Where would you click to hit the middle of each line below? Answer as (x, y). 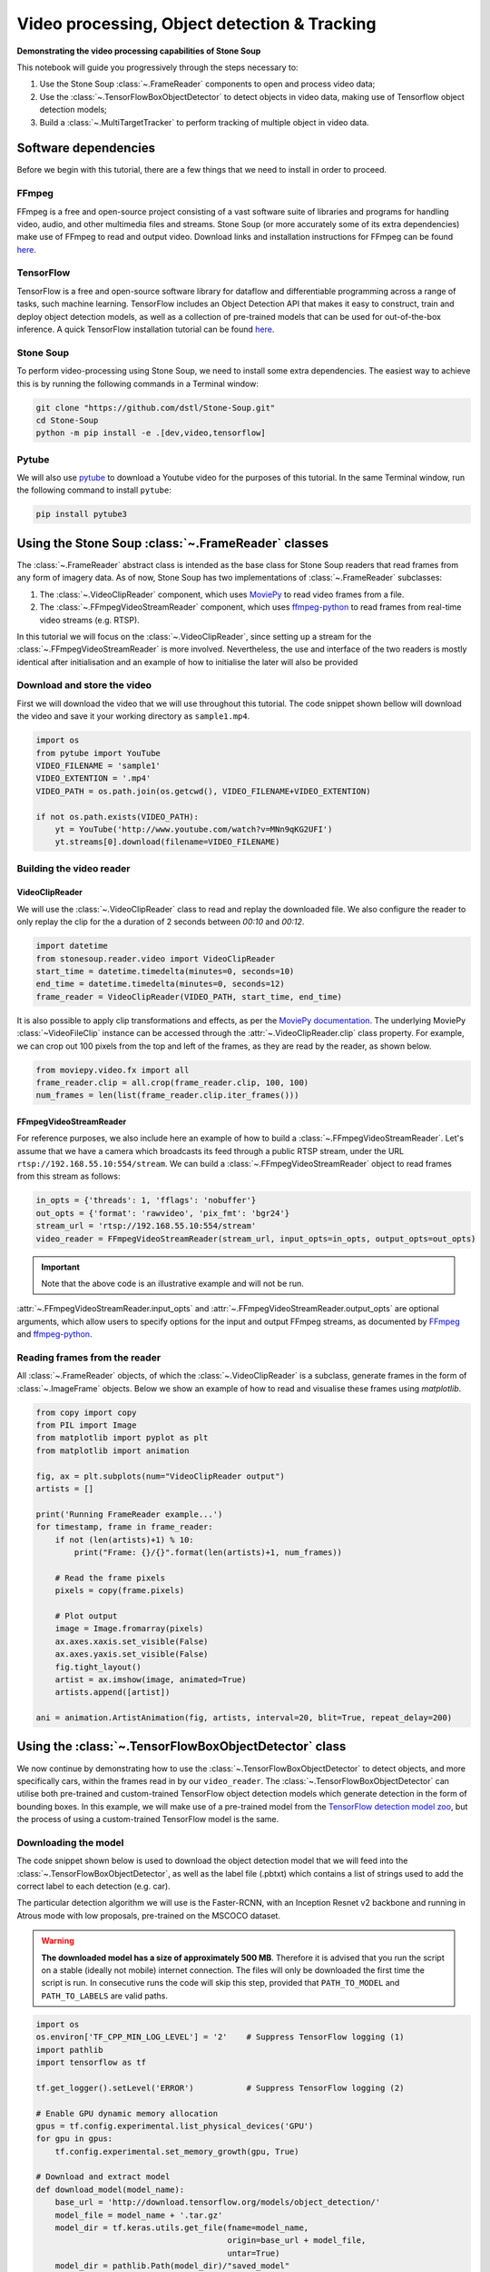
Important (61, 1267)
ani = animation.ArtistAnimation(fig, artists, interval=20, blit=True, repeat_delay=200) (244, 1718)
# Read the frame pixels (110, 1578)
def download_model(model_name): (110, 2189)
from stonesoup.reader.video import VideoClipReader (156, 958)
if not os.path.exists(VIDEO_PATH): (118, 817)
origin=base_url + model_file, (297, 2241)
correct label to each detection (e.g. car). (94, 1887)
